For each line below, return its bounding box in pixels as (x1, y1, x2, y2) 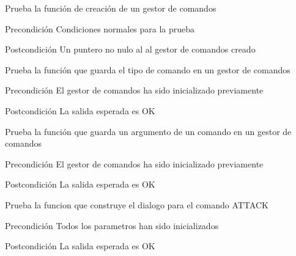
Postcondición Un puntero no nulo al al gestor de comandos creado (5, 43, 256, 56)
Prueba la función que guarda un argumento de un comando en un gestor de (5, 125, 292, 137)
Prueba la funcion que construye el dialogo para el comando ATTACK (5, 198, 268, 211)
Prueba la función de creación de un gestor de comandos (5, 2, 216, 14)
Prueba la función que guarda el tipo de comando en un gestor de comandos (5, 63, 290, 76)
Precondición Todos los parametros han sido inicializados (5, 219, 219, 232)
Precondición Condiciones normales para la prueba (5, 22, 195, 35)
